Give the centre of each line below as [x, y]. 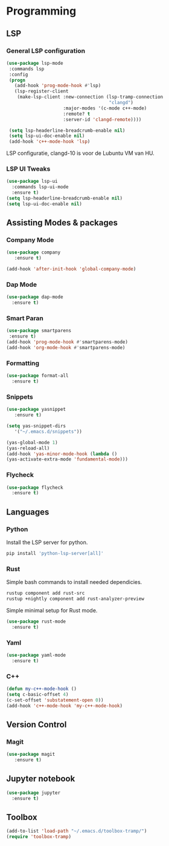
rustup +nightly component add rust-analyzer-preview [75, 599]
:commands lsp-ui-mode [40, 187]
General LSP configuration [46, 51]
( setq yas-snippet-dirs [36, 426]
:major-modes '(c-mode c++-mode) [105, 108]
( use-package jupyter [33, 793]
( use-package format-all [37, 376]
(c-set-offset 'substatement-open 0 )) [55, 700]
